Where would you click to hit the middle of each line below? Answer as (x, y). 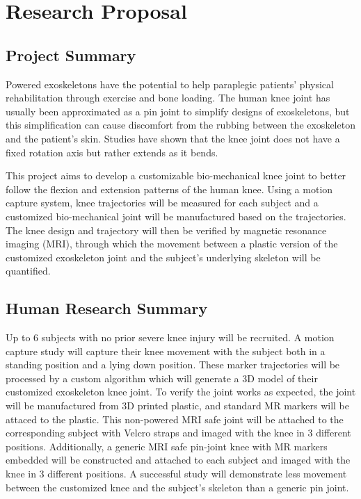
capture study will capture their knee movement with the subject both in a (166, 351)
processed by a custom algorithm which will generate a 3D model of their (162, 378)
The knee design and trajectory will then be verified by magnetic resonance (166, 230)
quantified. (28, 271)
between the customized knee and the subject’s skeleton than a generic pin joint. (177, 487)
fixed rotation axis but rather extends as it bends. (112, 152)
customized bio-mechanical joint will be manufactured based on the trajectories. (176, 216)
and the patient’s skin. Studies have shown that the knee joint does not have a (173, 138)
